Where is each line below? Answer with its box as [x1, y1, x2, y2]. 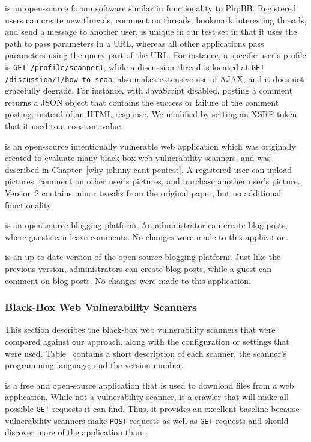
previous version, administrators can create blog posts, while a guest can [5, 262, 272, 274]
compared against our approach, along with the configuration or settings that [5, 335, 289, 347]
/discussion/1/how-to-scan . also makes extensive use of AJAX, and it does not [5, 72, 304, 85]
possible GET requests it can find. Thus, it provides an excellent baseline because [5, 402, 300, 414]
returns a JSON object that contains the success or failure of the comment [5, 95, 279, 108]
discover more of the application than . [5, 426, 148, 438]
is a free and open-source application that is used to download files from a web [5, 378, 294, 391]
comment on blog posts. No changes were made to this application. [5, 274, 251, 286]
